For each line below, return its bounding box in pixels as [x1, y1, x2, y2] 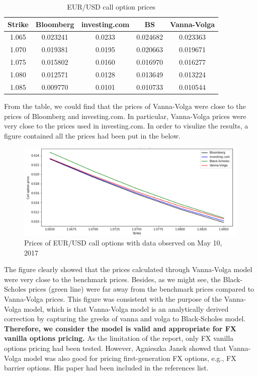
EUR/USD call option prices [67, 2, 155, 12]
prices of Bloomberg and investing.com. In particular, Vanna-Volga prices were [4, 110, 246, 121]
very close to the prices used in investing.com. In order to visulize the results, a [4, 120, 248, 131]
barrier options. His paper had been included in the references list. [4, 362, 209, 373]
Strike [8, 19, 29, 29]
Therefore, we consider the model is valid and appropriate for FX [4, 323, 237, 333]
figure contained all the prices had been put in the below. [4, 130, 181, 141]
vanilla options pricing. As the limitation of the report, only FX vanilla [4, 333, 234, 343]
